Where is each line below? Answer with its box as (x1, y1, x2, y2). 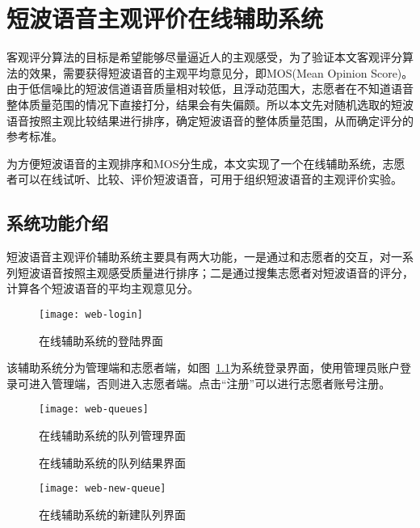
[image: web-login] (39, 308, 143, 320)
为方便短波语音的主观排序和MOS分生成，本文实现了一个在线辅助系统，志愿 (6, 154, 405, 171)
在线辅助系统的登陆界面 (39, 332, 163, 348)
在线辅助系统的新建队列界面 (39, 505, 186, 522)
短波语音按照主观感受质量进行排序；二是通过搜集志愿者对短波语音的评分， (17, 264, 414, 281)
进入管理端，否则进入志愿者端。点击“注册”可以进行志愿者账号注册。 (28, 374, 391, 391)
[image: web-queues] (39, 403, 149, 416)
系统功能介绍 (6, 210, 108, 235)
